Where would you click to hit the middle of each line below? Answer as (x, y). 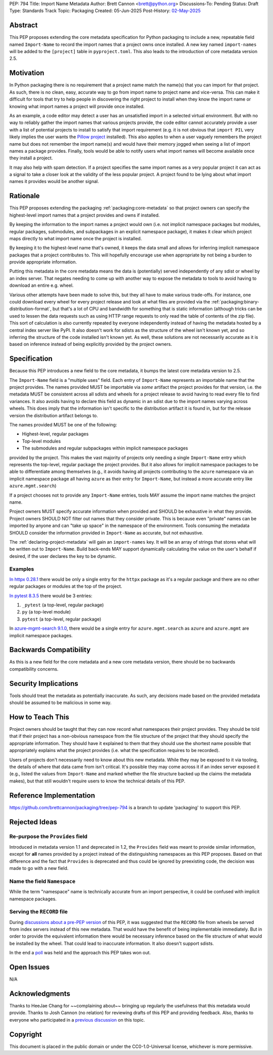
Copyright (26, 1034)
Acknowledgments (40, 994)
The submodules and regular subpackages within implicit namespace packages (105, 448)
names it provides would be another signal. (54, 182)
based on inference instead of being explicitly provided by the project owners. (91, 344)
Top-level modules (41, 441)
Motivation (27, 73)
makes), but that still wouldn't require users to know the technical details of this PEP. (97, 781)
